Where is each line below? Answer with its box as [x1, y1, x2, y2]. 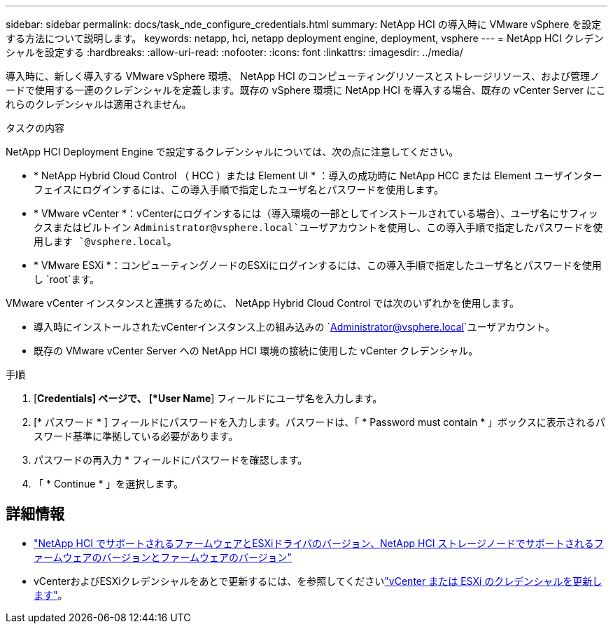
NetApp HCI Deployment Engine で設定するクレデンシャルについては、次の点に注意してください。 [6, 146, 459, 158]
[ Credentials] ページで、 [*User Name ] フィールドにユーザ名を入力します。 [34, 392, 383, 404]
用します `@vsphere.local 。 [34, 235, 177, 247]
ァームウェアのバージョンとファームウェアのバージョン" [34, 551, 293, 563]
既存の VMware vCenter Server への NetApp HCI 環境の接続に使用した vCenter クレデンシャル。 [34, 345, 479, 357]
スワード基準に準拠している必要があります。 [34, 430, 239, 442]
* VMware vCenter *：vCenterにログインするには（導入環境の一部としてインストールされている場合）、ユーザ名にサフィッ [34, 207, 598, 219]
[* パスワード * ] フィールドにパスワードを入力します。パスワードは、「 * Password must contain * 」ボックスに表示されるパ [34, 416, 605, 428]
